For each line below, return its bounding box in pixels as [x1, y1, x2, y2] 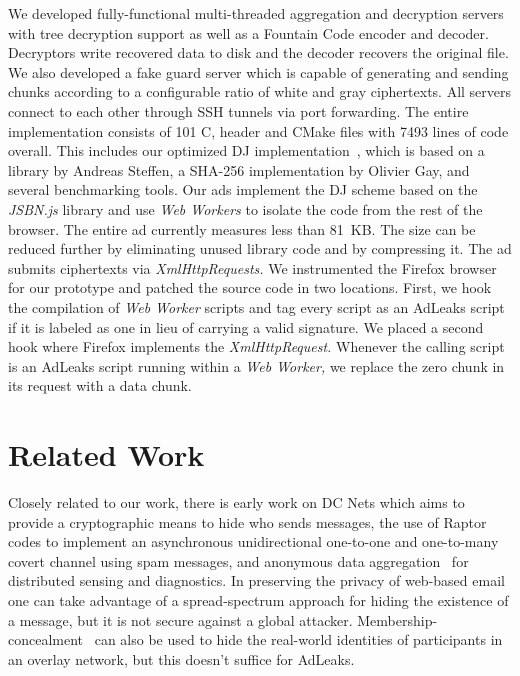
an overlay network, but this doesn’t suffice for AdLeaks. [8, 648, 355, 669]
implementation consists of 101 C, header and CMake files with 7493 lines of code [8, 120, 509, 141]
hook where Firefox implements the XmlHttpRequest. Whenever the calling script [8, 336, 505, 357]
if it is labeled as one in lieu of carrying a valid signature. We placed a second [8, 316, 484, 337]
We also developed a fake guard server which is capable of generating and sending [8, 61, 509, 82]
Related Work [8, 434, 205, 475]
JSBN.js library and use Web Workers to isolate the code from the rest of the [8, 198, 483, 219]
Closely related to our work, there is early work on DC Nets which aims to [8, 492, 465, 512]
